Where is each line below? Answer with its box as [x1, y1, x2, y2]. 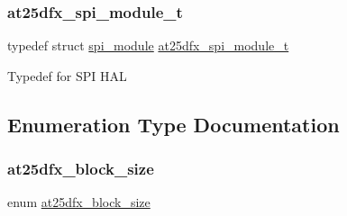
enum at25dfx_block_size [7, 193, 151, 211]
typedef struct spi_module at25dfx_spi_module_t [7, 36, 289, 55]
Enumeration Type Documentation [7, 110, 340, 138]
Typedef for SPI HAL [7, 66, 127, 85]
